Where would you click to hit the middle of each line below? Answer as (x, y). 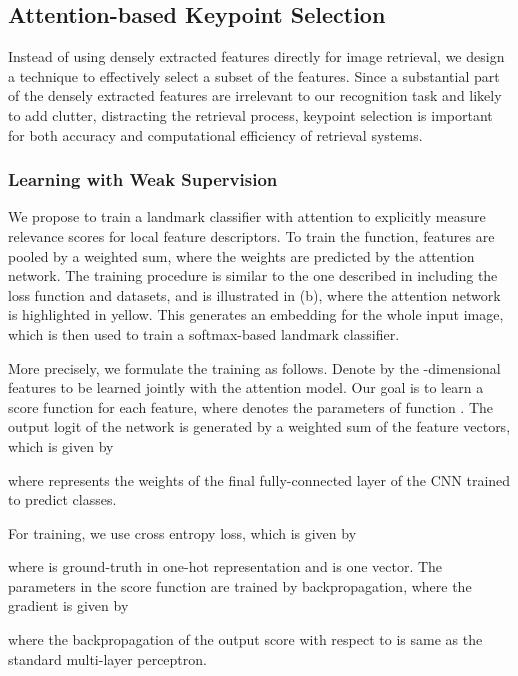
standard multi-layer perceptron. (107, 658)
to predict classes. (62, 499)
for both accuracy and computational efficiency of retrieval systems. (215, 134)
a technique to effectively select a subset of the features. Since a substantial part (254, 75)
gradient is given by (68, 605)
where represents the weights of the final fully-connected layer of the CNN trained (259, 479)
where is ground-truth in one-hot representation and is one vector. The (225, 566)
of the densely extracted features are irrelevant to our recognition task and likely (255, 95)
